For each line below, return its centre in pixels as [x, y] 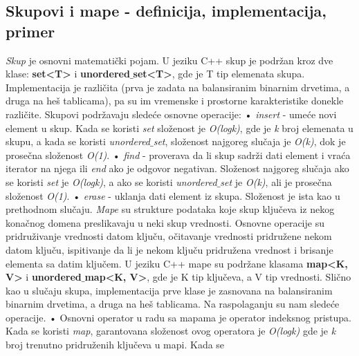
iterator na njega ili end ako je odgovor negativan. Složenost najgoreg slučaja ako [177, 168]
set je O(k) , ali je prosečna [276, 181]
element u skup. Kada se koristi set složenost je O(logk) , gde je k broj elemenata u [179, 128]
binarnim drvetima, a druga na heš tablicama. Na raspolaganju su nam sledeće [173, 304]
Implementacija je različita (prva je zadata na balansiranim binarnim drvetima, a [178, 87]
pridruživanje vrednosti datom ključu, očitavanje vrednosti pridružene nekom [169, 236]
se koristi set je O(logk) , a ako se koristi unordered [111, 181]
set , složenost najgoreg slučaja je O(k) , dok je [249, 141]
